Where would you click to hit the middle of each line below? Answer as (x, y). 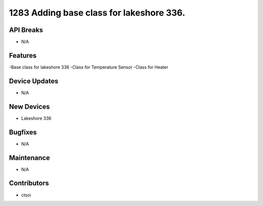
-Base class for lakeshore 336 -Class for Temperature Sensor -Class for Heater (89, 67)
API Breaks (26, 30)
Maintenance (29, 158)
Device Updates (34, 81)
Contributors (29, 183)
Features (23, 55)
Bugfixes (23, 132)
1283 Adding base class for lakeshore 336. (97, 13)
